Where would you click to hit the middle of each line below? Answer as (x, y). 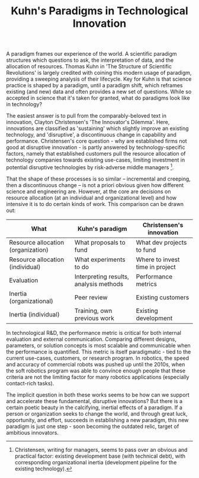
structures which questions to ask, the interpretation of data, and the (90, 60)
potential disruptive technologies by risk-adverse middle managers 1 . (90, 167)
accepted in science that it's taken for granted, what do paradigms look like (98, 98)
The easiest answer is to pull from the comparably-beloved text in (86, 116)
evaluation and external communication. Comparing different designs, (91, 339)
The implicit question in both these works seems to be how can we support (98, 395)
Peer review (91, 297)
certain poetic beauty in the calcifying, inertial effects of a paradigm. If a (94, 407)
